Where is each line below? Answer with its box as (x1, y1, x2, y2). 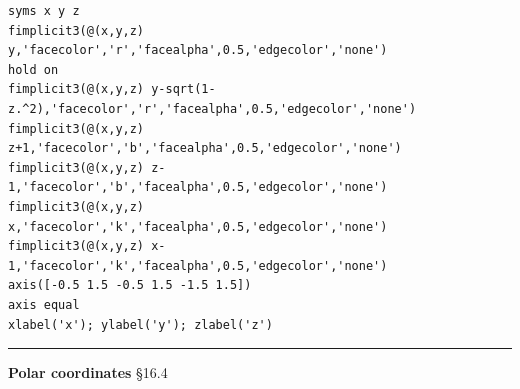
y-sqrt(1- (151, 82, 216, 97)
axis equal (8, 297, 80, 312)
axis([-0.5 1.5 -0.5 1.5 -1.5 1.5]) (8, 278, 252, 293)
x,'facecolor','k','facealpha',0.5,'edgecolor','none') (8, 219, 388, 234)
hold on (8, 62, 59, 77)
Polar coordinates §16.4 (8, 362, 168, 383)
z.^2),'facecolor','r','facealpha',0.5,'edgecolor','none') (8, 101, 417, 116)
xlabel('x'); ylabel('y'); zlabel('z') (8, 317, 273, 332)
